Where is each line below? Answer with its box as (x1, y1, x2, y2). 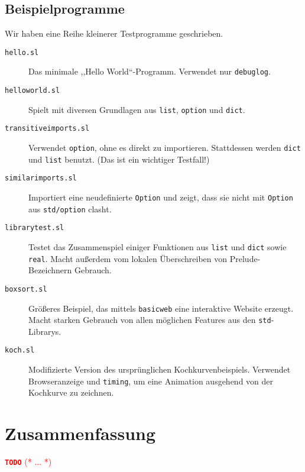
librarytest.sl (5, 224, 64, 232)
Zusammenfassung (5, 421, 156, 445)
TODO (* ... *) (5, 455, 52, 468)
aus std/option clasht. (28, 202, 112, 215)
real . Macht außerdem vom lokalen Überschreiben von (28, 252, 228, 264)
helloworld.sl (5, 86, 60, 95)
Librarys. (28, 325, 61, 337)
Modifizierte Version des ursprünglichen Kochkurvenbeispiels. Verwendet (28, 363, 291, 376)
